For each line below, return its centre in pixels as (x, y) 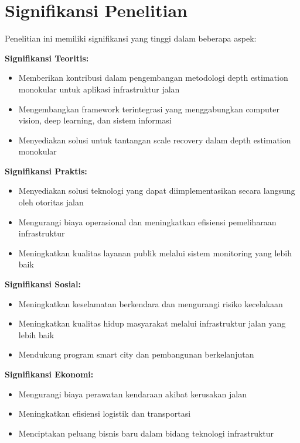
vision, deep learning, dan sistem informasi (95, 120)
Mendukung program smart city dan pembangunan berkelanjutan (136, 354)
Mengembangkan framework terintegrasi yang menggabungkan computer (149, 109)
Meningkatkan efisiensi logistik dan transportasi (105, 413)
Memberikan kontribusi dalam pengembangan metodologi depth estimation (153, 78)
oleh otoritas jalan (51, 202)
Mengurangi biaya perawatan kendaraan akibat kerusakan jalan (132, 394)
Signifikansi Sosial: (43, 284)
